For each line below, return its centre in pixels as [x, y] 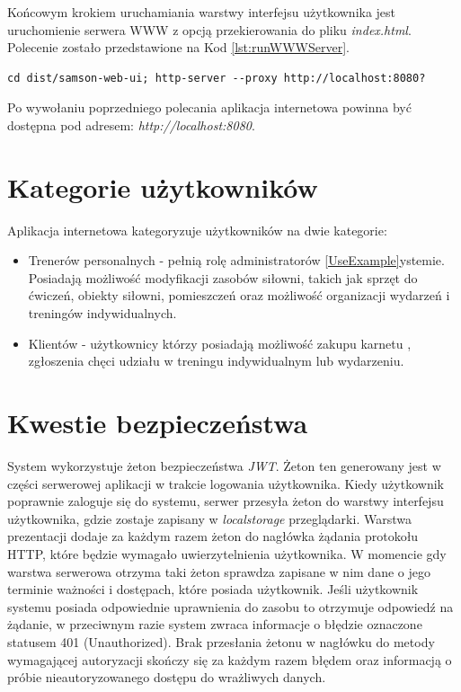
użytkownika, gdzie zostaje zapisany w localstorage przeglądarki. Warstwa [209, 518]
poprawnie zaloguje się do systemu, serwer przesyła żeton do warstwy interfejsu [226, 501]
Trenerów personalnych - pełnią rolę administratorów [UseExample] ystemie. [236, 260]
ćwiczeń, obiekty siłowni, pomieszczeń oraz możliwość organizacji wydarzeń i [239, 295]
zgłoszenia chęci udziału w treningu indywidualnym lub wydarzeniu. [216, 361]
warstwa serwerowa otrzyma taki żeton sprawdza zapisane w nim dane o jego [219, 571]
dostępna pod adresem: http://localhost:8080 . [131, 124]
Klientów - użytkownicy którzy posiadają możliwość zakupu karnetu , [220, 343]
